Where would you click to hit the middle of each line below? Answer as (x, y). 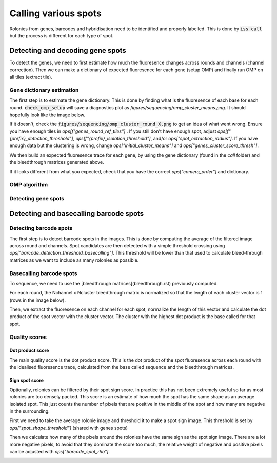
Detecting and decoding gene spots (68, 50)
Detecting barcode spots (41, 228)
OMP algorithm (29, 185)
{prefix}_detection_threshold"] (42, 138)
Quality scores (28, 337)
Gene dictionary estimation (44, 90)
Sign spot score (26, 380)
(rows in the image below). (38, 300)
